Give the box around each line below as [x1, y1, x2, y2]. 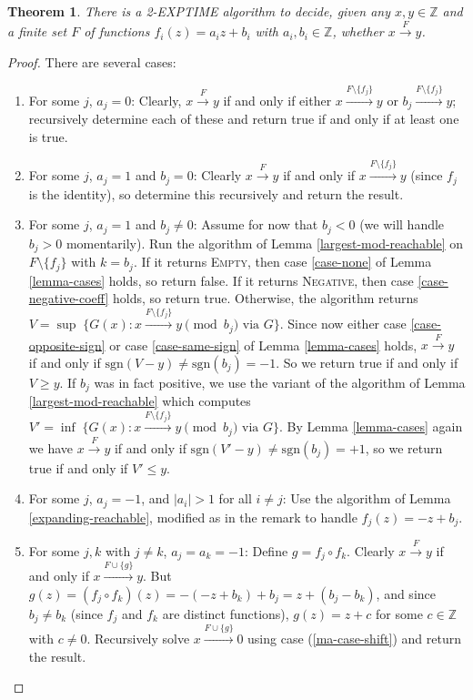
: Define [244, 542, 288, 560]
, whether [332, 22, 384, 41]
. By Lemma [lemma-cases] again [279, 417, 463, 436]
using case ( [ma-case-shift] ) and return [247, 629, 461, 648]
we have [28, 438, 73, 457]
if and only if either [223, 91, 332, 110]
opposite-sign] [28, 335, 106, 354]
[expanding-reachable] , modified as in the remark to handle [28, 507, 357, 526]
